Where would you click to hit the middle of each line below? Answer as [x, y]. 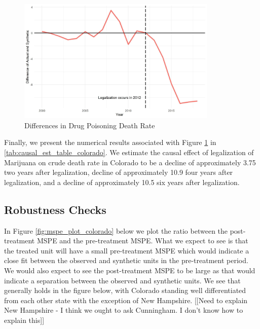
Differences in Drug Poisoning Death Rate [90, 125]
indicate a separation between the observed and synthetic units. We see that [122, 280]
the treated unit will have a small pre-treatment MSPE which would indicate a [127, 250]
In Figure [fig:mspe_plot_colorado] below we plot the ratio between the [116, 230]
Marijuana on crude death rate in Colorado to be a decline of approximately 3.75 [130, 162]
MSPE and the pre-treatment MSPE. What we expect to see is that [142, 241]
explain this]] [24, 320]
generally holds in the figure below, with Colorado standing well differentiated [125, 290]
